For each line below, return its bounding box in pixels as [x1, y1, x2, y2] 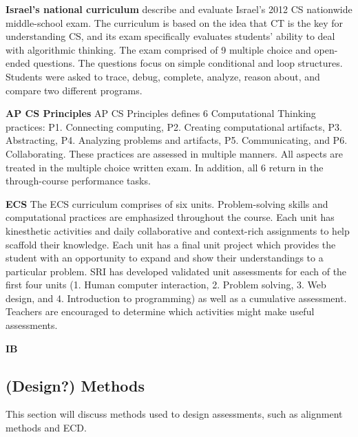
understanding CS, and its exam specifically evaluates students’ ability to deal [6, 29, 335, 43]
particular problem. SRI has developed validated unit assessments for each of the [6, 264, 347, 278]
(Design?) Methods [6, 374, 145, 396]
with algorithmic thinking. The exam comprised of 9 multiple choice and [6, 42, 311, 56]
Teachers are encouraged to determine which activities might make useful [6, 304, 315, 319]
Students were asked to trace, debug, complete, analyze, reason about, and [6, 69, 320, 83]
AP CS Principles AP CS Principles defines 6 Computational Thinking [6, 106, 316, 120]
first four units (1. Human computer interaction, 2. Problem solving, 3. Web [6, 277, 326, 292]
